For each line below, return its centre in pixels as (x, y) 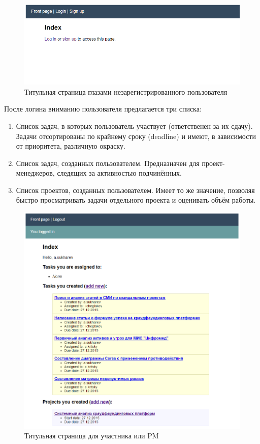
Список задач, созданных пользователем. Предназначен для (108, 163)
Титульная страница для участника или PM (92, 436)
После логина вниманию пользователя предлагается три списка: (103, 109)
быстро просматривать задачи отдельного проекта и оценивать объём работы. (136, 200)
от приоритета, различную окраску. (71, 146)
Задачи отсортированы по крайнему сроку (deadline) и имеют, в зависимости (136, 136)
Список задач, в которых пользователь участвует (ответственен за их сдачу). (134, 126)
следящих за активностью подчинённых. (119, 173)
